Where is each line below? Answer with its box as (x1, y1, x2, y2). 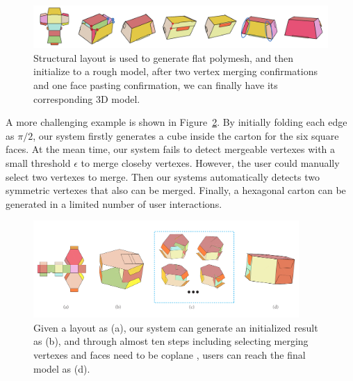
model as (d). (33, 361, 90, 375)
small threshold (6, 156, 71, 170)
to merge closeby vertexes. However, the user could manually (81, 156, 340, 170)
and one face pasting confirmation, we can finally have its (33, 78, 278, 92)
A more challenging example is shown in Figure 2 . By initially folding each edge (6, 115, 347, 129)
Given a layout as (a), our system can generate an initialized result (33, 320, 318, 334)
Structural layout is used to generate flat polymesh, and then (33, 50, 294, 65)
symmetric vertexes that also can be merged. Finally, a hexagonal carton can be (6, 183, 346, 197)
